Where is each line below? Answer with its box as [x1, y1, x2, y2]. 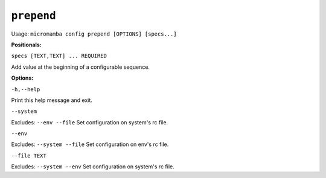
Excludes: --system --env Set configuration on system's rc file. [11, 163, 174, 170]
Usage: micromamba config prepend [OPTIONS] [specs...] [11, 30, 177, 37]
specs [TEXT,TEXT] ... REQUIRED [11, 52, 107, 60]
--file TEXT [11, 152, 46, 159]
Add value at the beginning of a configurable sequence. [11, 63, 150, 71]
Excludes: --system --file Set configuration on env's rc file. [11, 141, 169, 148]
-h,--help [11, 86, 40, 93]
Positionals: [11, 41, 42, 48]
